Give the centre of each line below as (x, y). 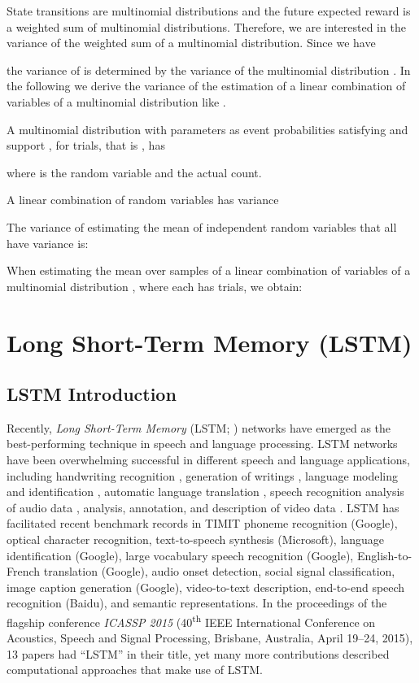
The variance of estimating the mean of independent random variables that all (202, 226)
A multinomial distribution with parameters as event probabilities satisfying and (207, 129)
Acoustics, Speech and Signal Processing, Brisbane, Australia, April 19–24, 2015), (210, 638)
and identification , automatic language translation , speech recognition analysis (205, 492)
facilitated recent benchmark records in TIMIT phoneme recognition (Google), (202, 523)
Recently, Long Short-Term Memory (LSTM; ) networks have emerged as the (199, 427)
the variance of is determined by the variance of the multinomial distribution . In (209, 70)
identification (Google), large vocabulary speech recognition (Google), (180, 555)
